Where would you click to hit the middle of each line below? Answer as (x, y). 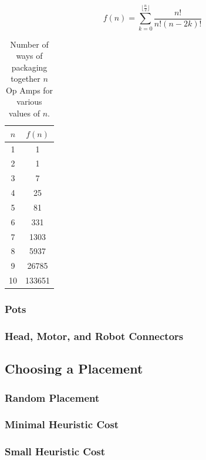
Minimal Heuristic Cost (62, 424)
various (29, 101)
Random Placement (52, 397)
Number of (29, 44)
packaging (29, 67)
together (26, 79)
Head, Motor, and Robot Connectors (94, 336)
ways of (29, 56)
